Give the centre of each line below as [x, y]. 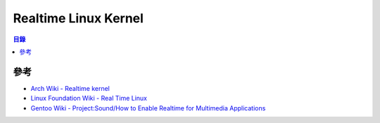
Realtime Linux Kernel [78, 18]
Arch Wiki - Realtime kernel [70, 88]
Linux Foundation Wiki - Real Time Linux [89, 99]
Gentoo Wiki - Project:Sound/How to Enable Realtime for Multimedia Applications [148, 108]
